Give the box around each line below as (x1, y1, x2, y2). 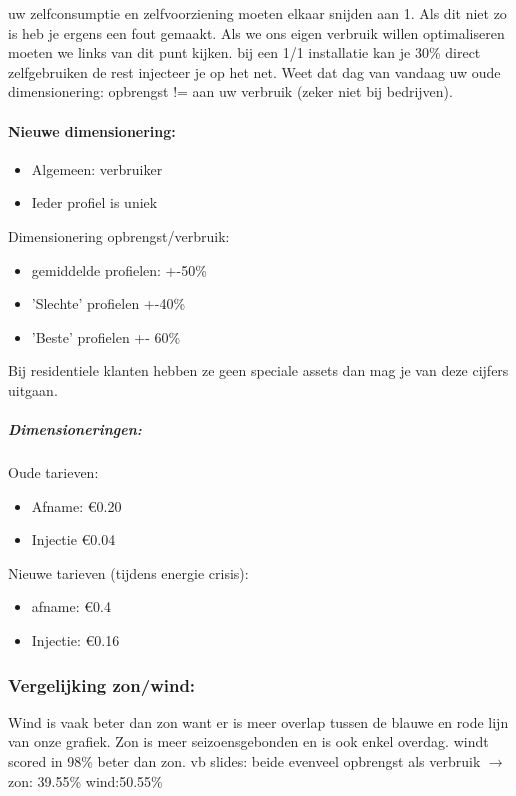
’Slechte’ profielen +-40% (31, 293, 186, 314)
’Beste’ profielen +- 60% (31, 326, 181, 347)
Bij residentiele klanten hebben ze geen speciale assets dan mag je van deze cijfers (8, 360, 509, 381)
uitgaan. (8, 379, 58, 400)
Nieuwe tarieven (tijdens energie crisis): (8, 562, 249, 583)
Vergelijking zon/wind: (8, 672, 196, 697)
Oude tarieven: (8, 462, 99, 483)
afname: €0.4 (31, 596, 111, 617)
